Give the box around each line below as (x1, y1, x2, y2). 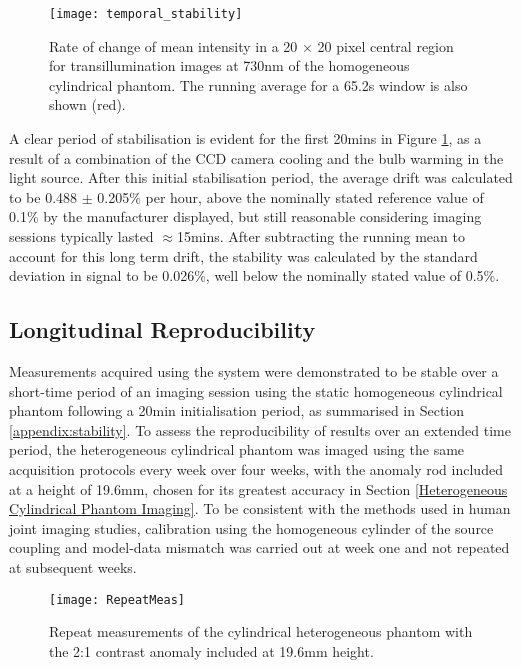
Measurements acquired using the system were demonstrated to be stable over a (9, 360, 499, 381)
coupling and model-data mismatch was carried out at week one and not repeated (9, 537, 510, 558)
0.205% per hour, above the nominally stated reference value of (97, 186, 484, 207)
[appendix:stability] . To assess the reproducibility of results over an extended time (9, 419, 512, 440)
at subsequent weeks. (9, 556, 137, 577)
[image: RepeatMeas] (49, 592, 186, 607)
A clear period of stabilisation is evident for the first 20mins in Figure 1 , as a (9, 128, 482, 149)
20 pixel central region (317, 35, 454, 56)
